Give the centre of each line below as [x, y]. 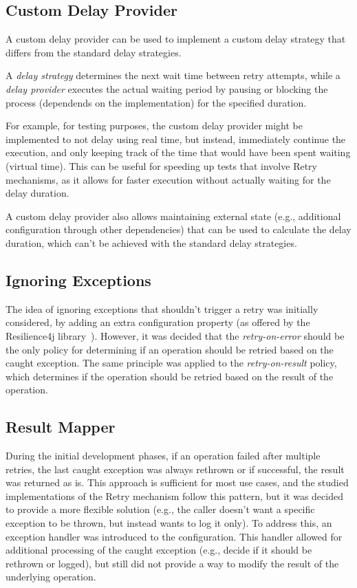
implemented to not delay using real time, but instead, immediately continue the [176, 139]
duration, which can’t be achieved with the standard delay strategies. [151, 242]
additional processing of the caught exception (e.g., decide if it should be [159, 550]
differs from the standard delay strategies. [94, 52]
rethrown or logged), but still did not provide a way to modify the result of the [172, 563]
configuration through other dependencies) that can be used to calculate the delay [178, 229]
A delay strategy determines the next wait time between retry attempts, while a [173, 75]
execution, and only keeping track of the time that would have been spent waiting [178, 152]
